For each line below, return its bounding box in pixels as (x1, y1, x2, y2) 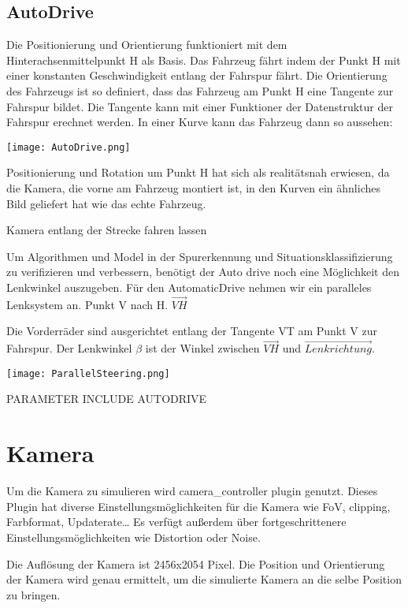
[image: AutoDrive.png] (6, 141, 131, 153)
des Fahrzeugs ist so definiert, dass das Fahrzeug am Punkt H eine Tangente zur (6, 82, 394, 99)
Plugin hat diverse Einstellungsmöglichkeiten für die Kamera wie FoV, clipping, (6, 498, 391, 514)
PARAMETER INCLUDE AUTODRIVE (6, 390, 207, 407)
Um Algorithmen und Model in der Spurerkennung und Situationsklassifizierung (6, 248, 393, 264)
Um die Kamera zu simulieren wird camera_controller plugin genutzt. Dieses (6, 483, 378, 499)
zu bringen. (6, 586, 61, 602)
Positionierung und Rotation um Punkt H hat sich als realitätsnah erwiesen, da (6, 164, 390, 181)
